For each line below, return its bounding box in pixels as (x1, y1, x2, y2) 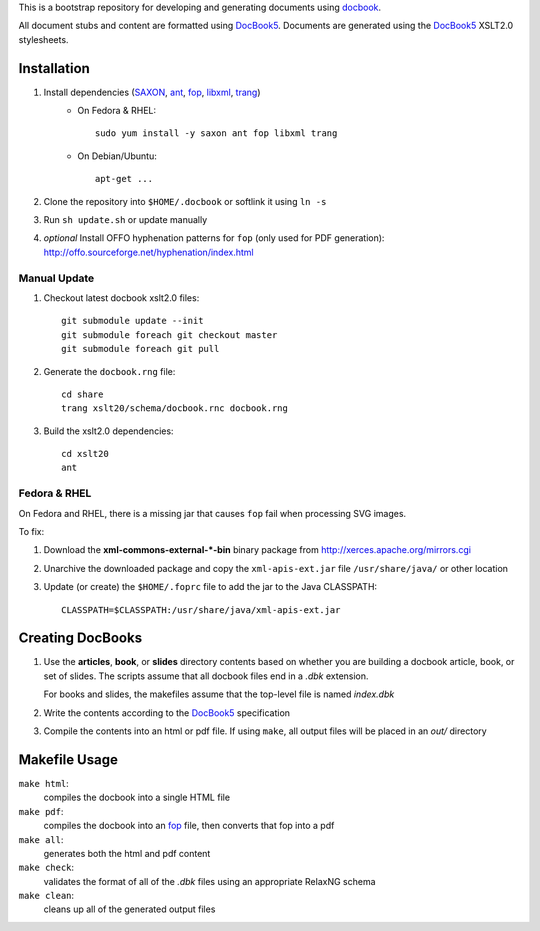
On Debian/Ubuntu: (77, 150, 157, 162)
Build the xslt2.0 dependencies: (43, 425, 174, 437)
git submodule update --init (61, 315, 204, 327)
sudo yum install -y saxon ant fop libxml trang (95, 128, 338, 139)
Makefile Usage (18, 751, 119, 768)
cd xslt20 (61, 448, 109, 460)
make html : (18, 777, 69, 789)
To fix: (18, 526, 45, 537)
